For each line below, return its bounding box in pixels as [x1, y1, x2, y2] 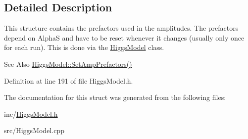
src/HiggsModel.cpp [4, 125, 64, 136]
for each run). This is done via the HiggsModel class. [4, 42, 164, 52]
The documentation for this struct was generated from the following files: [4, 92, 226, 102]
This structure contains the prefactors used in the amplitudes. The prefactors [4, 23, 239, 33]
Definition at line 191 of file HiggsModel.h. [4, 75, 133, 86]
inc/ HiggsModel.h [4, 108, 58, 119]
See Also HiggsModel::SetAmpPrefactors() [4, 58, 132, 69]
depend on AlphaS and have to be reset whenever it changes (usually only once [4, 32, 245, 43]
